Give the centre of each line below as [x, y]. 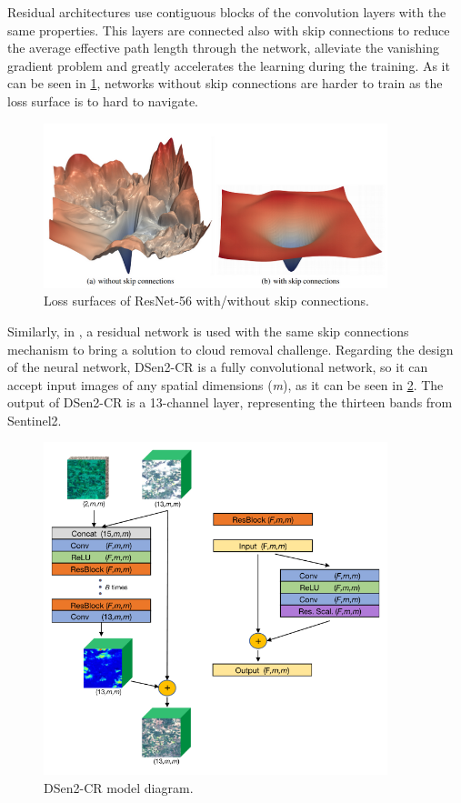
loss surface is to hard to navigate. [103, 100]
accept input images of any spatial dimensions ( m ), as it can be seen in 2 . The [225, 384]
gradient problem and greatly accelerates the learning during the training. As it [229, 65]
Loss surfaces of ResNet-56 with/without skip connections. [206, 301]
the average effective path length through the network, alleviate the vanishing [224, 48]
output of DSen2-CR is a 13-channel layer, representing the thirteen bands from [230, 402]
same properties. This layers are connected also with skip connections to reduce [229, 30]
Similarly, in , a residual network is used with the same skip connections [208, 331]
